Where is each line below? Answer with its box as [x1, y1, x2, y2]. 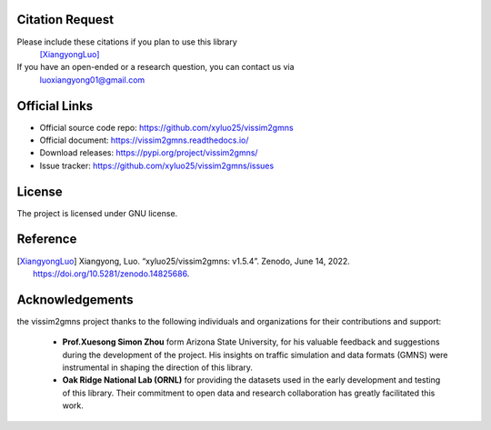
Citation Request [16, 12, 114, 27]
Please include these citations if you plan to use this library [16, 36, 238, 47]
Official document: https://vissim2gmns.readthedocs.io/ [39, 135, 249, 145]
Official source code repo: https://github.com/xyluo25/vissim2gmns [39, 122, 295, 133]
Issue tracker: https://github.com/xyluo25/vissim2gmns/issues [39, 160, 275, 171]
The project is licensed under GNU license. [16, 207, 178, 218]
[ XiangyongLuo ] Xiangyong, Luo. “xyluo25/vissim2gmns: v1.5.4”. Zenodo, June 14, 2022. [16, 255, 350, 266]
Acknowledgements [16, 292, 134, 307]
